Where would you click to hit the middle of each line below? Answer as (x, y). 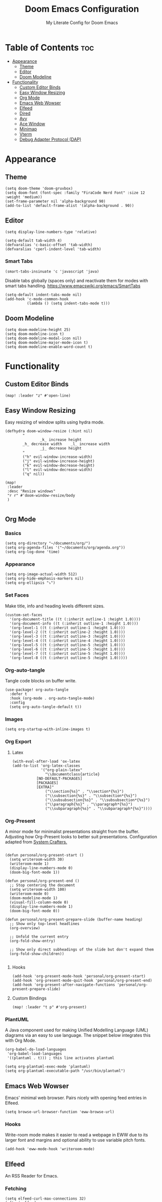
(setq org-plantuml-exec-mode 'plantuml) (48, 1067)
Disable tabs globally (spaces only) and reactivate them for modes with (77, 280)
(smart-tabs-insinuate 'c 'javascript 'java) (52, 271)
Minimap (28, 129)
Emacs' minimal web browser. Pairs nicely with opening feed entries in (76, 1098)
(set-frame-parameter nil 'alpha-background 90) (55, 201)
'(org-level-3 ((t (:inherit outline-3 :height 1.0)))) (67, 636)
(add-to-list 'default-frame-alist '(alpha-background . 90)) (70, 205)
